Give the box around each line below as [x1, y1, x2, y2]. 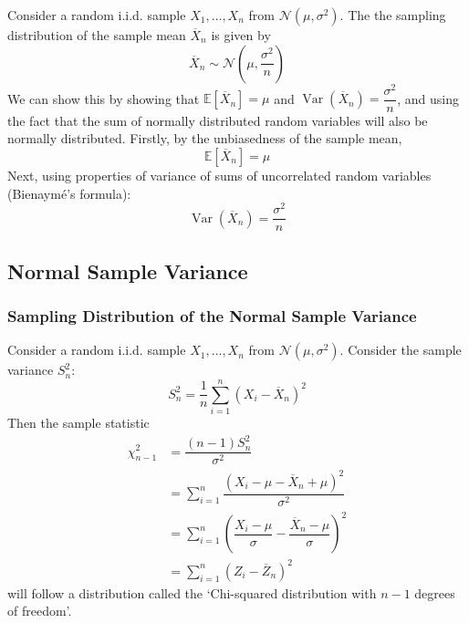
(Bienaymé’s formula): [7, 183, 131, 202]
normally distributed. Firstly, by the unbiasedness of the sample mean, [7, 129, 402, 148]
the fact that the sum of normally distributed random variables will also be [7, 110, 428, 130]
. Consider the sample [339, 340, 462, 359]
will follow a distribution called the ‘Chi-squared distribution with [7, 583, 377, 602]
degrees [414, 583, 455, 602]
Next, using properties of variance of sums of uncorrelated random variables [7, 165, 432, 184]
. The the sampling [339, 5, 446, 24]
